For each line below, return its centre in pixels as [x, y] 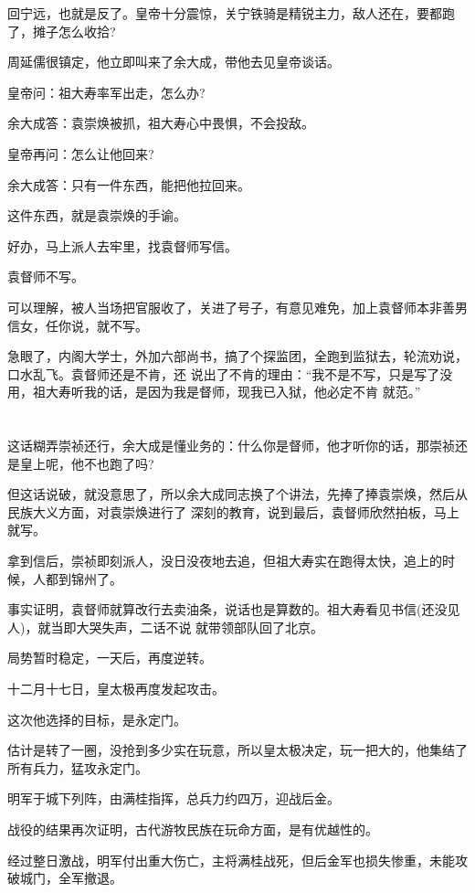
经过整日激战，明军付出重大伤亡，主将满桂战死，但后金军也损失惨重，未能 [231, 860]
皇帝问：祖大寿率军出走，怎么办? [106, 92]
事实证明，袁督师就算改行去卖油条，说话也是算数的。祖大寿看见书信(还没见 [234, 609]
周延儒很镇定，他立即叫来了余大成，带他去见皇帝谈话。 [174, 62]
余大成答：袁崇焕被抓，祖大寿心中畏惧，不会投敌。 [161, 123]
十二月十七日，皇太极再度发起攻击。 [116, 689]
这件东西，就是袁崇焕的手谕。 [97, 215]
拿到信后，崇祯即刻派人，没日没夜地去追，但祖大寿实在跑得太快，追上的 [225, 561]
